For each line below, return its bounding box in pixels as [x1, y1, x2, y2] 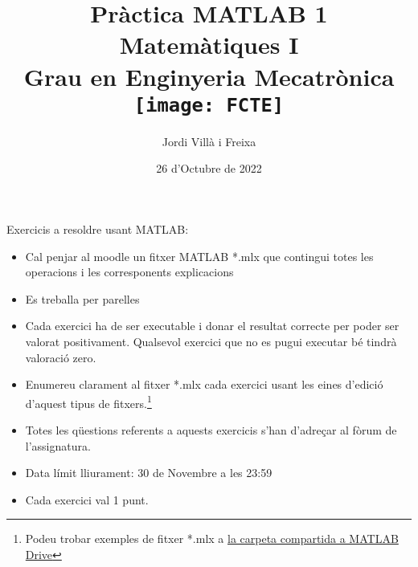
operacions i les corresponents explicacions [25, 263, 234, 280]
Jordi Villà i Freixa [162, 133, 256, 149]
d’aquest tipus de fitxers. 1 [25, 392, 152, 411]
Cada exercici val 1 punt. [25, 491, 149, 508]
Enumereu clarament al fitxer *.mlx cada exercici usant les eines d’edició [25, 376, 383, 393]
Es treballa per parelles [25, 290, 140, 307]
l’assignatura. [25, 437, 91, 454]
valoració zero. [25, 349, 96, 365]
